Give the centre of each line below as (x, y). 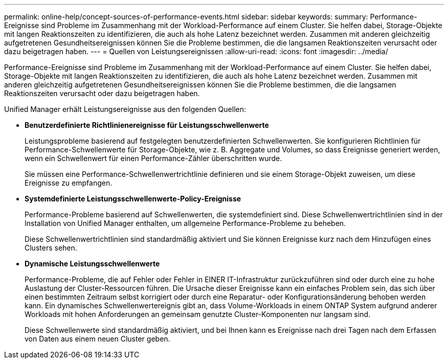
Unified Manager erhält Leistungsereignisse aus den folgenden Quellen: (125, 109)
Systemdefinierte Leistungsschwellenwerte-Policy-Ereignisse (133, 199)
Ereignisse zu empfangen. (69, 183)
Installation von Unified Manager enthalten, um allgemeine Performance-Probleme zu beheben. (185, 223)
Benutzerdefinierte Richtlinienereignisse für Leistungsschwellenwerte (147, 125)
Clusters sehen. (51, 248)
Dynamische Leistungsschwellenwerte (92, 264)
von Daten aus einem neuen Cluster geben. (97, 339)
